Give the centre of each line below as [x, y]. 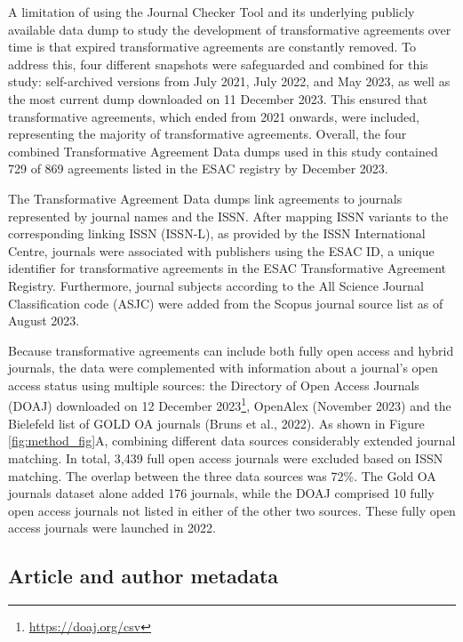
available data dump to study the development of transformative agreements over [230, 29]
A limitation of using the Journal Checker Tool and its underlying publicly [212, 12]
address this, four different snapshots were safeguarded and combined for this [218, 64]
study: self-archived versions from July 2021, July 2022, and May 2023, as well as [229, 81]
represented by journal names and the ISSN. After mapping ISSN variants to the [228, 216]
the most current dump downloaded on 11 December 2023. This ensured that [218, 98]
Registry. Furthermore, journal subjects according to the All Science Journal [216, 285]
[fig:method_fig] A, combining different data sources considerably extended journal [232, 441]
